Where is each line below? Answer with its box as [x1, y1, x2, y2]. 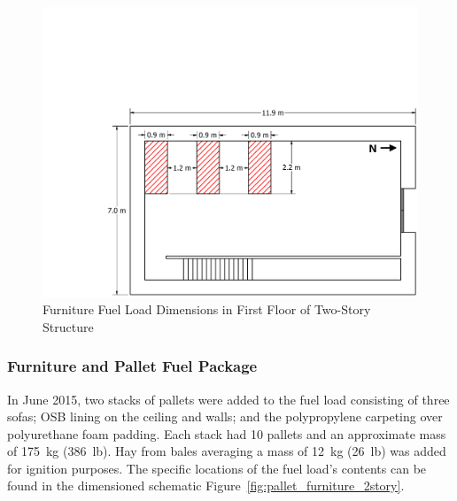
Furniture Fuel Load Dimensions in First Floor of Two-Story [43, 300, 371, 319]
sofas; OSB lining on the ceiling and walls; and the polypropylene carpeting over [7, 407, 443, 426]
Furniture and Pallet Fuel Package [7, 355, 258, 377]
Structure [43, 317, 94, 335]
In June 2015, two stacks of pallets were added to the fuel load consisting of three [7, 389, 450, 408]
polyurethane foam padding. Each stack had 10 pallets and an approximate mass [7, 424, 446, 443]
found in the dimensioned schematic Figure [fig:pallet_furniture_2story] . [7, 476, 405, 495]
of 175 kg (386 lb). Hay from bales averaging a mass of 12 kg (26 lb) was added [7, 442, 446, 460]
